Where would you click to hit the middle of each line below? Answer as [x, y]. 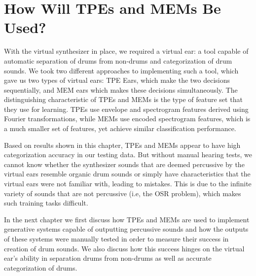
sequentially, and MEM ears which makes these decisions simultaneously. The [121, 89]
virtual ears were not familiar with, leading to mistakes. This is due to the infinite [128, 184]
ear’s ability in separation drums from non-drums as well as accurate [108, 258]
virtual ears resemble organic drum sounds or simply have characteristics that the [127, 174]
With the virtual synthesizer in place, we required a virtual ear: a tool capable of [126, 51]
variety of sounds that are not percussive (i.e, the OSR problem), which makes [123, 193]
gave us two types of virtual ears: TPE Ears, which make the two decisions [117, 80]
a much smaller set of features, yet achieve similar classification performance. [120, 128]
